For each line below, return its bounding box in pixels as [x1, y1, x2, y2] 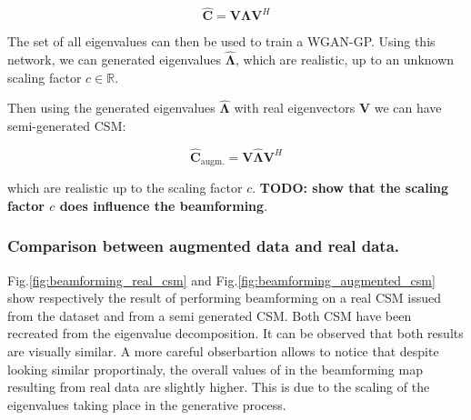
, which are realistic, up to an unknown [235, 50, 455, 69]
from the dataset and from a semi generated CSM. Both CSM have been [7, 305, 412, 325]
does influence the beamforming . [59, 195, 268, 215]
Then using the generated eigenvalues [7, 98, 215, 117]
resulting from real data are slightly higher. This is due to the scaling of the [7, 377, 430, 396]
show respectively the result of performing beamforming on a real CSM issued [7, 288, 442, 307]
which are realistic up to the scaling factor [7, 178, 243, 197]
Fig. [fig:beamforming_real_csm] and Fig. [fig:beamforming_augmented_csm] [7, 270, 436, 289]
